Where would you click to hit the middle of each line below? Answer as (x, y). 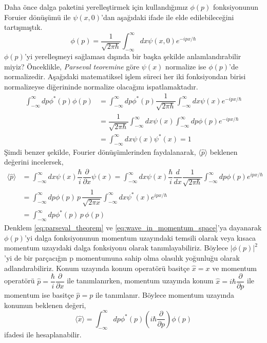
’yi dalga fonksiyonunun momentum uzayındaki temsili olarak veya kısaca (140, 237)
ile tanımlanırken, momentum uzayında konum (140, 281)
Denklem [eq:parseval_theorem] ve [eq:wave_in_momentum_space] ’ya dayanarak (133, 228)
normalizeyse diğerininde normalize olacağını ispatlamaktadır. (101, 86)
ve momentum (234, 268)
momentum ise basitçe (39, 295)
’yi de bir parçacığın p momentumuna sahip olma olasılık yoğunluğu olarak (122, 258)
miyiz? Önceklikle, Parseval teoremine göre (72, 66)
